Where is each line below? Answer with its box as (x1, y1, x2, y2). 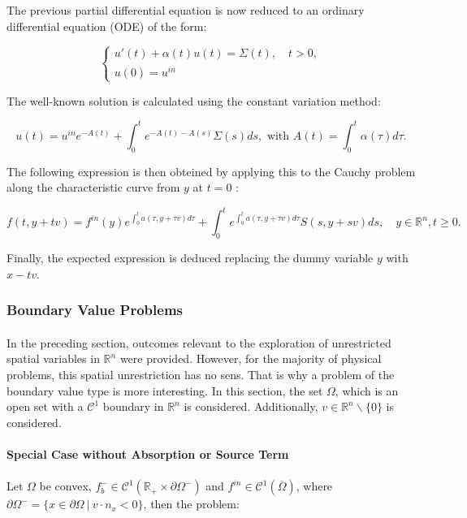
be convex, (39, 477, 92, 494)
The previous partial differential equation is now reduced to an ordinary (6, 2, 365, 18)
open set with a (6, 398, 84, 415)
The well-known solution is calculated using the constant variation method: (6, 92, 381, 109)
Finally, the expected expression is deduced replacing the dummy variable (6, 249, 374, 266)
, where (296, 477, 333, 494)
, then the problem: (143, 495, 240, 512)
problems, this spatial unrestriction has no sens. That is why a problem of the (6, 366, 395, 383)
